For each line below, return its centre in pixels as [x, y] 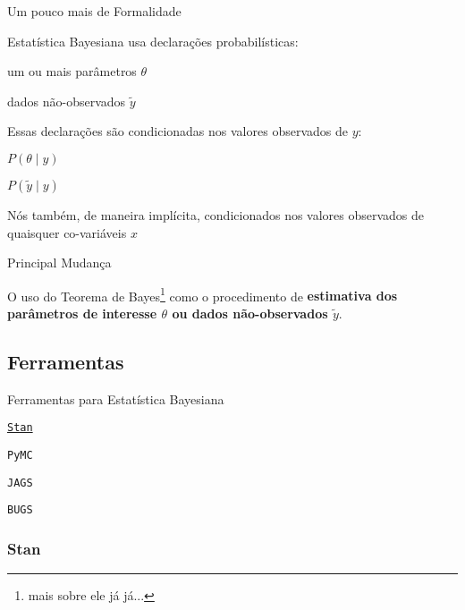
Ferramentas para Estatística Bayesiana [116, 398]
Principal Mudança [59, 263]
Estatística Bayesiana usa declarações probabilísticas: [153, 41]
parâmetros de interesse [82, 313]
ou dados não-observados [250, 313]
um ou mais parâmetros [72, 71]
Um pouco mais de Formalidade [94, 11]
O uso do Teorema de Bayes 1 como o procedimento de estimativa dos [203, 294]
